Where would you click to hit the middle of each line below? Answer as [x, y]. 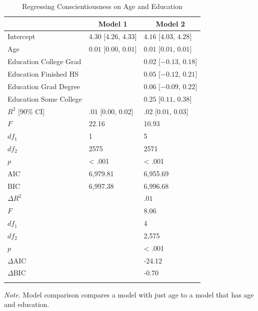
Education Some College [45, 98]
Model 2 [170, 23]
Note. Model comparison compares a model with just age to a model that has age [129, 294]
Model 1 [113, 23]
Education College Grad [44, 61]
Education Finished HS [43, 73]
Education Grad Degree [44, 86]
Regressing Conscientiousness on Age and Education [102, 6]
